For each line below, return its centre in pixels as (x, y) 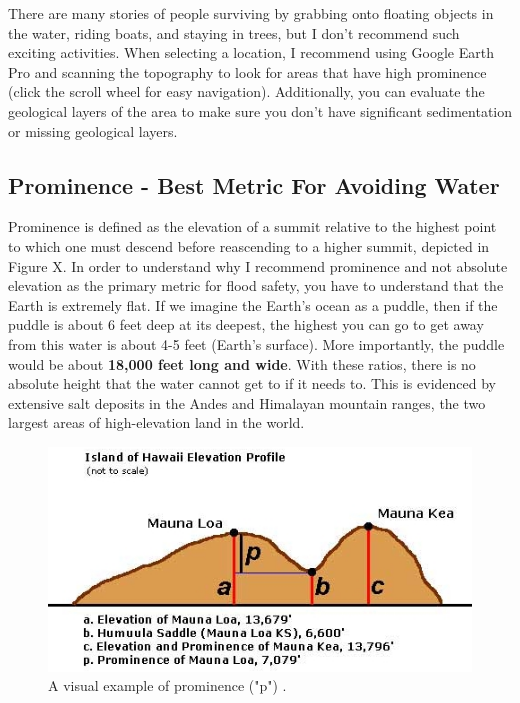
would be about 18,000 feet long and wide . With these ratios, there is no (242, 363)
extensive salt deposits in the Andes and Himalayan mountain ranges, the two (247, 402)
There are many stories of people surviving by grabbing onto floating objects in (251, 13)
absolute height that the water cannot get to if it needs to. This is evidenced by (252, 383)
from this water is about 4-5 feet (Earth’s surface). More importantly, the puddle (256, 343)
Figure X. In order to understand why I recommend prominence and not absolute (258, 265)
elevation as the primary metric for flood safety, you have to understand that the (256, 285)
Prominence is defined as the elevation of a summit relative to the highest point (252, 226)
